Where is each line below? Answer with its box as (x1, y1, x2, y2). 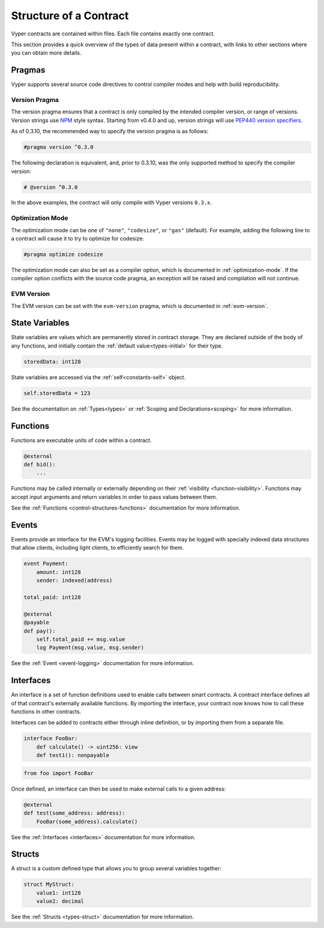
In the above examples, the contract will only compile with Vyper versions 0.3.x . (11, 199, 212, 206)
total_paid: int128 (23, 594, 81, 601)
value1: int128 (36, 889, 81, 896)
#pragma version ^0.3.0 (23, 144, 94, 151)
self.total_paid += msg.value (36, 636, 125, 642)
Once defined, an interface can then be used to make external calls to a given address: (11, 785, 226, 792)
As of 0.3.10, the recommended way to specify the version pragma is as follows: (11, 128, 209, 135)
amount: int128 (36, 568, 81, 576)
